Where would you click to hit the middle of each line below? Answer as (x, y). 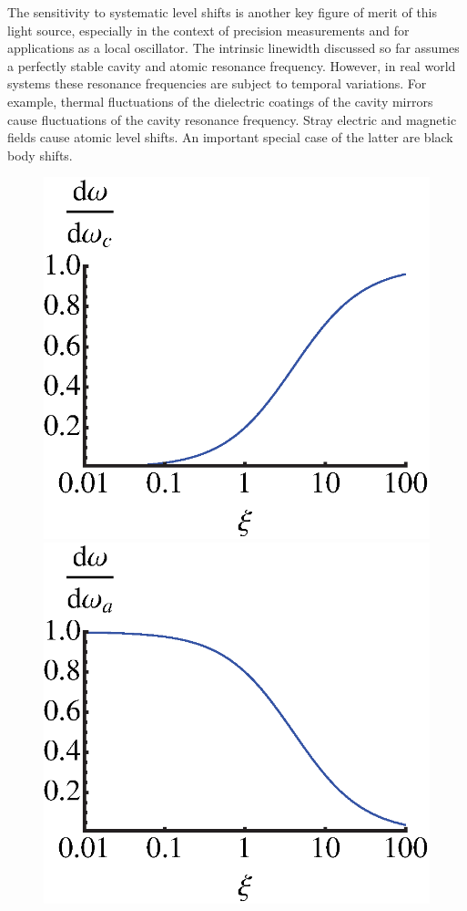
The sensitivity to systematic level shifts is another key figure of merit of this (223, 12)
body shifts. (40, 155)
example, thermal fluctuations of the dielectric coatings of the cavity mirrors (220, 101)
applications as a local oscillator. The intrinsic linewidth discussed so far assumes (233, 48)
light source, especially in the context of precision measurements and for (208, 30)
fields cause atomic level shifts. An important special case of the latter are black (230, 137)
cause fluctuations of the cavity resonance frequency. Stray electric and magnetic (232, 119)
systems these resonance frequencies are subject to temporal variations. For (217, 83)
